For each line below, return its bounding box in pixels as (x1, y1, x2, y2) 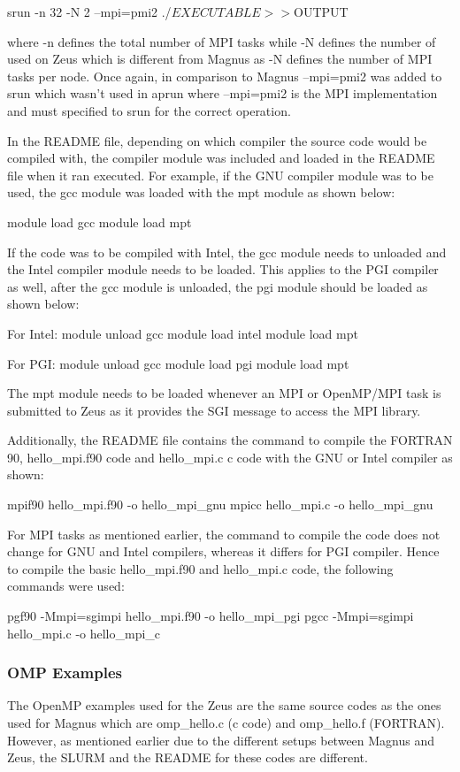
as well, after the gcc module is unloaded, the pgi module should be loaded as (7, 277, 428, 295)
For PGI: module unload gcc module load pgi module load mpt (7, 354, 349, 372)
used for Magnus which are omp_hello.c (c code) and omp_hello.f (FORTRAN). (7, 714, 445, 732)
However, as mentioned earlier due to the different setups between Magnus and (7, 730, 435, 749)
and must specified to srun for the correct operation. (7, 101, 291, 119)
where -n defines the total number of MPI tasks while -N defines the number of (7, 32, 436, 50)
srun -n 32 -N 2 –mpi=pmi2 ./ (7, 3, 172, 20)
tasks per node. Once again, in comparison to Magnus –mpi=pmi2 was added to (7, 66, 442, 85)
